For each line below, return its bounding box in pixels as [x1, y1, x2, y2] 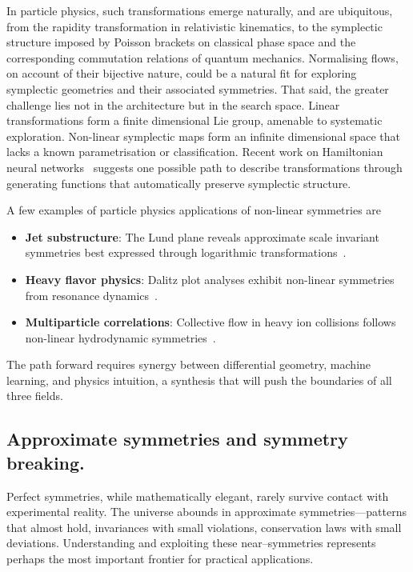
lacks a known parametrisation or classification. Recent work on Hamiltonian [6, 143, 383, 160]
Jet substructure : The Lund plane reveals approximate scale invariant [25, 228, 379, 245]
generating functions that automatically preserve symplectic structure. [6, 174, 351, 191]
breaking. [6, 450, 85, 474]
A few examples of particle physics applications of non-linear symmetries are [6, 202, 382, 218]
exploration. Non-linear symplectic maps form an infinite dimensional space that [6, 127, 400, 144]
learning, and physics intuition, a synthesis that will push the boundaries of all [6, 371, 392, 388]
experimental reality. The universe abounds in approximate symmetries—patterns [6, 503, 407, 520]
